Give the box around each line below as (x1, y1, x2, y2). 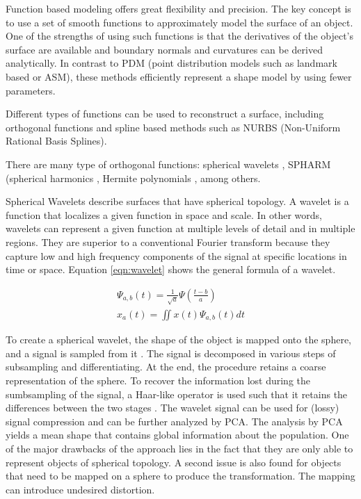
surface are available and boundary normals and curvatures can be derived (6, 42, 323, 56)
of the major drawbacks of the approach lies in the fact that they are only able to (6, 441, 353, 455)
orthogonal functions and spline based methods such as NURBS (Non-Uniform (6, 120, 341, 134)
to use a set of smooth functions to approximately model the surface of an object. (6, 15, 353, 29)
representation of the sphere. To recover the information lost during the (6, 373, 311, 387)
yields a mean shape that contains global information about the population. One (6, 427, 349, 442)
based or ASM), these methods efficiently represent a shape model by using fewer (6, 69, 352, 83)
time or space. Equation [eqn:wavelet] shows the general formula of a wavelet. (6, 262, 336, 277)
